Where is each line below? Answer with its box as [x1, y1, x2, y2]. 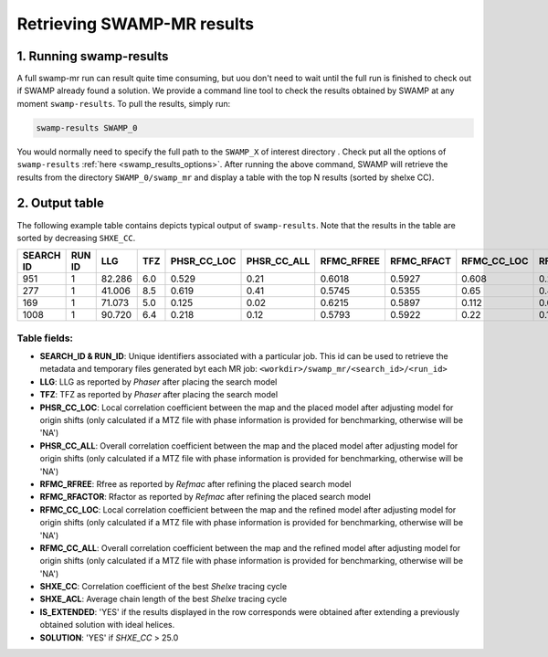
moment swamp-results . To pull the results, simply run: [16, 98, 231, 109]
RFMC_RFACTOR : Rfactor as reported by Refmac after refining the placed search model [39, 492, 372, 503]
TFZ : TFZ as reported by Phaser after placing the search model [39, 389, 279, 400]
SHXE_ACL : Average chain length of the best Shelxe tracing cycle [39, 594, 288, 605]
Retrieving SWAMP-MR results [16, 14, 255, 34]
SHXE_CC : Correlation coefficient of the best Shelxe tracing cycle [39, 581, 288, 592]
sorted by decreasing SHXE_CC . [16, 232, 136, 243]
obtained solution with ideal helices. [39, 620, 175, 631]
